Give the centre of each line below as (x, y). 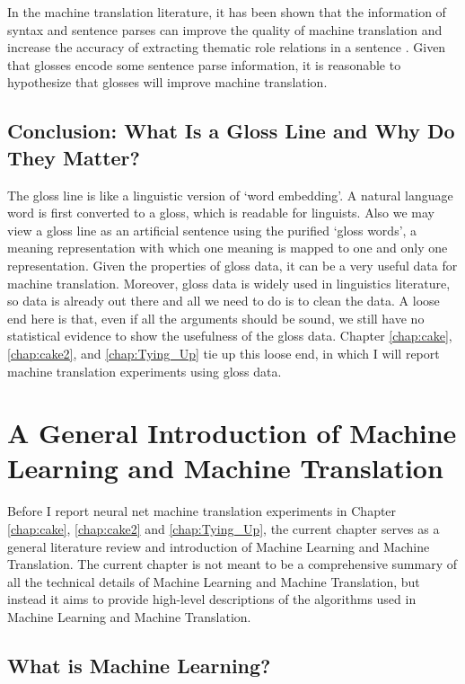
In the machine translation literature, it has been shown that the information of (227, 12)
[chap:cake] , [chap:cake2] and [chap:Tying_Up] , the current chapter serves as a (224, 529)
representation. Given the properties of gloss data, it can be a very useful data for (232, 265)
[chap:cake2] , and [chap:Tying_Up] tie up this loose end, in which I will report (224, 353)
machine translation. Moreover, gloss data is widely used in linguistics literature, (229, 283)
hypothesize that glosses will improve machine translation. (167, 82)
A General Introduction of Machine (232, 433)
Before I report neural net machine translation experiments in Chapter (202, 511)
